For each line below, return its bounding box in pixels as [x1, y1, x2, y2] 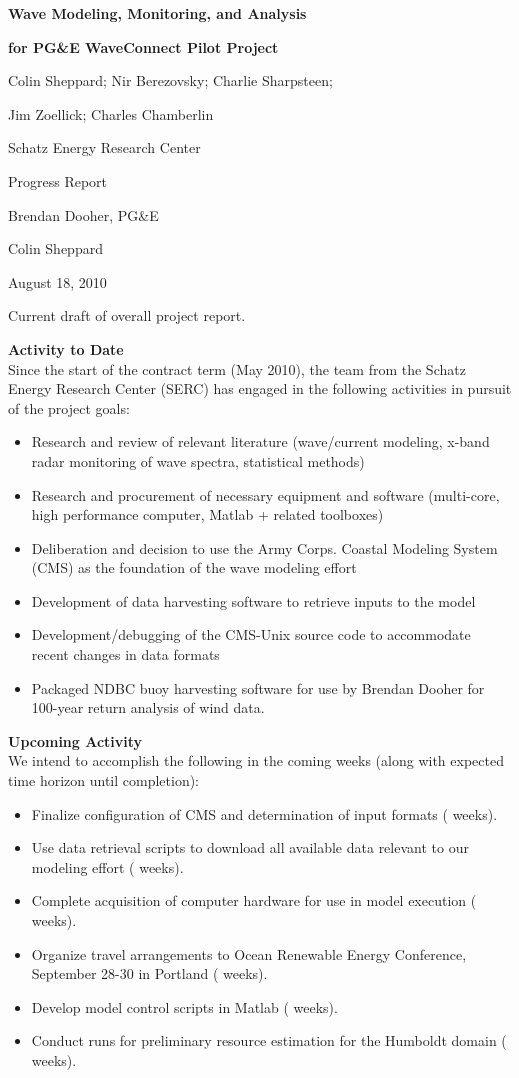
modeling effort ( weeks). [31, 856, 184, 877]
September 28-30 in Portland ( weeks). [31, 963, 268, 984]
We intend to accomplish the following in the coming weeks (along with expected [8, 750, 504, 771]
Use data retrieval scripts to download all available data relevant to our [31, 837, 469, 858]
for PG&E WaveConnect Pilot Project [8, 36, 279, 57]
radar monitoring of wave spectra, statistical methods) [31, 450, 365, 471]
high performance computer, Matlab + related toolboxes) [31, 504, 384, 525]
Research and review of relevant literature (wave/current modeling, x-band [31, 431, 490, 452]
